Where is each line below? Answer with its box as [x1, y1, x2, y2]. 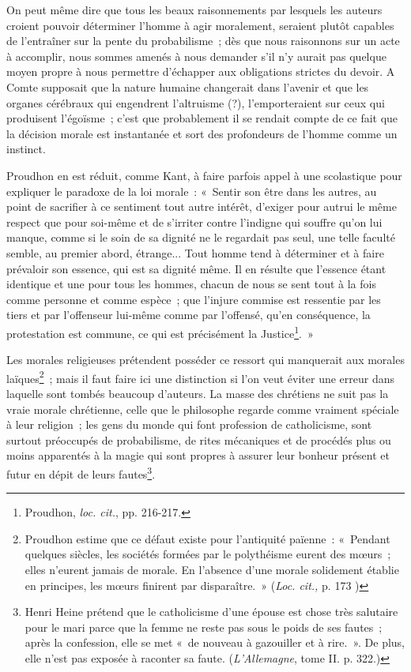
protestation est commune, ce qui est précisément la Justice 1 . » [6, 322, 314, 341]
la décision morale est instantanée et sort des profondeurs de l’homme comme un [6, 125, 398, 141]
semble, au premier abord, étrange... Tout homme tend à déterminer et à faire [6, 244, 384, 261]
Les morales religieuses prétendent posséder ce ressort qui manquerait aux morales [6, 351, 405, 368]
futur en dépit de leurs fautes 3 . [6, 463, 156, 482]
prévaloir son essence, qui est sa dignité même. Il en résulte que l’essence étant [6, 260, 386, 276]
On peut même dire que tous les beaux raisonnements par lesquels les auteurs [6, 2, 383, 17]
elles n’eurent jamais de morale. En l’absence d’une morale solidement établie [25, 561, 399, 577]
